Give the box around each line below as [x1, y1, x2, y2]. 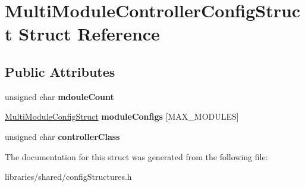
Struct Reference [18, 21, 160, 46]
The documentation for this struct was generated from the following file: [5, 150, 268, 163]
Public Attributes [5, 62, 115, 80]
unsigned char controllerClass [5, 130, 120, 142]
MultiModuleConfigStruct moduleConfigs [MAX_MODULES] [5, 110, 239, 123]
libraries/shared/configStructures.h [5, 170, 132, 183]
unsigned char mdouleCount [5, 90, 114, 102]
